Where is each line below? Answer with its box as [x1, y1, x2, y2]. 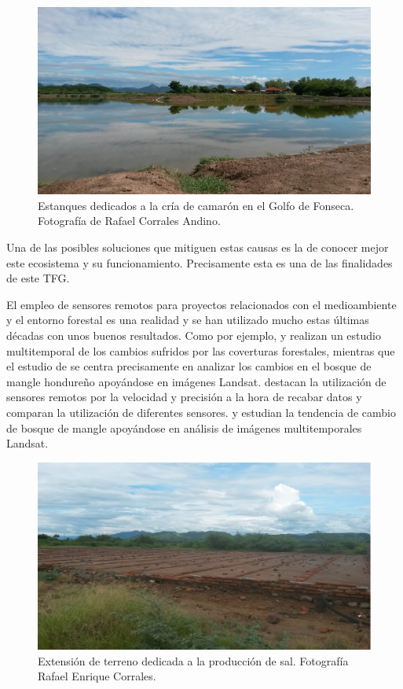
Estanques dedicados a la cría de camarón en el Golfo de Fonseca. [38, 197, 354, 213]
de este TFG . [6, 270, 70, 286]
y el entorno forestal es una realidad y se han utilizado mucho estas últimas [6, 311, 369, 328]
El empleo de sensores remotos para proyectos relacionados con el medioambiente [6, 296, 397, 312]
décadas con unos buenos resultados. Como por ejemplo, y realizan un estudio [6, 327, 381, 343]
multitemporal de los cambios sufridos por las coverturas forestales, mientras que [6, 342, 395, 359]
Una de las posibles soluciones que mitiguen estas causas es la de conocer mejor [6, 239, 389, 256]
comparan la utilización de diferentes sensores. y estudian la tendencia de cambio [6, 403, 396, 420]
